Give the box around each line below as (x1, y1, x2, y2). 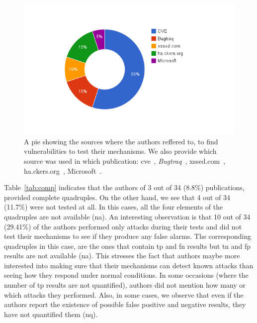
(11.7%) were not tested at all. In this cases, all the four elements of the (4, 202, 223, 212)
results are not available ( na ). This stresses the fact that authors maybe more (4, 250, 240, 261)
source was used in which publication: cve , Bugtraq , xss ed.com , (24, 155, 226, 166)
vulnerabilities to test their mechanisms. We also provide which (24, 146, 217, 156)
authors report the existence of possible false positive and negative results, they (4, 299, 246, 310)
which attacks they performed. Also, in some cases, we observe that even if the (4, 289, 244, 300)
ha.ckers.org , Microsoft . (24, 165, 102, 176)
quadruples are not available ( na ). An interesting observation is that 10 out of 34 (4, 211, 251, 221)
